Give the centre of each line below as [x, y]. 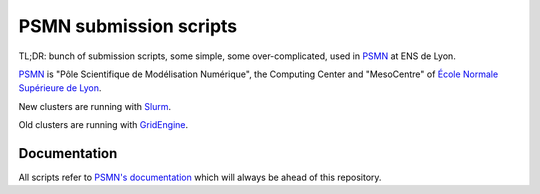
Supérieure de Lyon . [60, 88]
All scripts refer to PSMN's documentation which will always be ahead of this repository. [200, 177]
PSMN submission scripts [128, 26]
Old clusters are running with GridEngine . [103, 125]
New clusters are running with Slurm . [95, 106]
